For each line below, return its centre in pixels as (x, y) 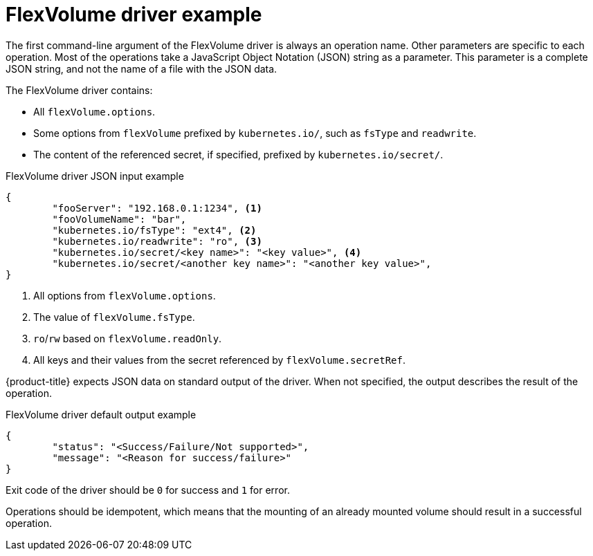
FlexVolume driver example (134, 15)
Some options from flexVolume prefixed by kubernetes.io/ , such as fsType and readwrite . (255, 133)
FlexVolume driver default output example (101, 414)
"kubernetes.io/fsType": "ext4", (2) (154, 230)
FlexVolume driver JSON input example (95, 176)
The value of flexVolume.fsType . (114, 317)
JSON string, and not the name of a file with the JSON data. (142, 68)
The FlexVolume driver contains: (79, 90)
